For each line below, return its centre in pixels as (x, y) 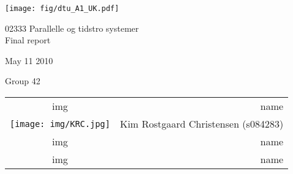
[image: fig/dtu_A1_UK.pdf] (62, 9)
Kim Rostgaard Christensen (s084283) (202, 124)
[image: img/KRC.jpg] (60, 124)
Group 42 (23, 81)
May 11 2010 (29, 60)
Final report (28, 40)
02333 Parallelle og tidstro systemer (72, 28)
